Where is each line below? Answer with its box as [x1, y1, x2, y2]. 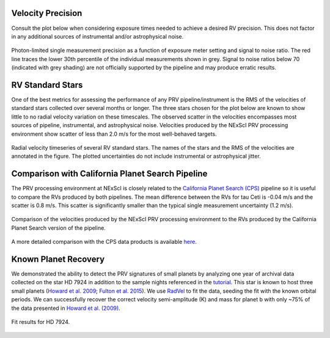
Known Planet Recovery [11, 254, 105, 264]
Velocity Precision [11, 8, 82, 18]
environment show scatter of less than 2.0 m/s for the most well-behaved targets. [11, 130, 217, 138]
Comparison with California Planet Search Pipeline [11, 169, 208, 179]
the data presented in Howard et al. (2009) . [11, 304, 120, 312]
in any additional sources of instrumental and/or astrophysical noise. [11, 32, 184, 40]
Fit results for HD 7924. [11, 318, 70, 326]
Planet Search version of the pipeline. [11, 224, 106, 232]
